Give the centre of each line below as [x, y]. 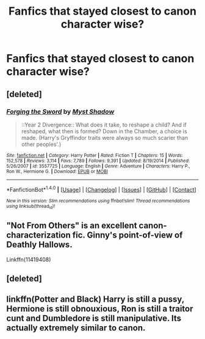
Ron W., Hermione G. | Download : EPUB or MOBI [57, 171]
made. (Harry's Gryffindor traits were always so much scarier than [104, 137]
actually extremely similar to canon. [76, 328]
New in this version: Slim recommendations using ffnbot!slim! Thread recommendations [98, 201]
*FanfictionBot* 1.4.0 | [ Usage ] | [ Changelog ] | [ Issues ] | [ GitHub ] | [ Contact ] [101, 189]
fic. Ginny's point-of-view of [128, 235]
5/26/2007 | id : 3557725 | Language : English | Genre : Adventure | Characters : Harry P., [98, 166]
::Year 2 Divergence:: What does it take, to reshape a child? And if [104, 125]
